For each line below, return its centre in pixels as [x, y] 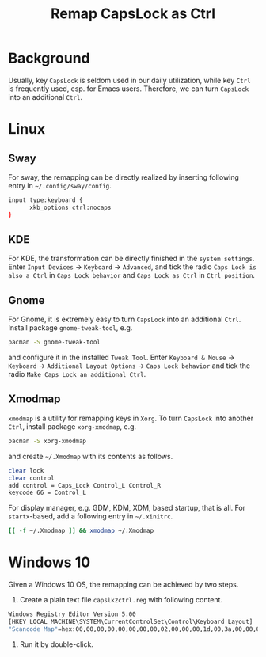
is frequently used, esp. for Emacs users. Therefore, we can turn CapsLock [129, 89]
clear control [32, 478]
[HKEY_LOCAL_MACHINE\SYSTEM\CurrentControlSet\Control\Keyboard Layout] [131, 621]
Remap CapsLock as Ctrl [133, 14]
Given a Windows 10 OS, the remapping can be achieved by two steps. [123, 585]
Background [49, 58]
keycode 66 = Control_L [47, 493]
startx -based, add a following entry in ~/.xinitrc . [91, 516]
